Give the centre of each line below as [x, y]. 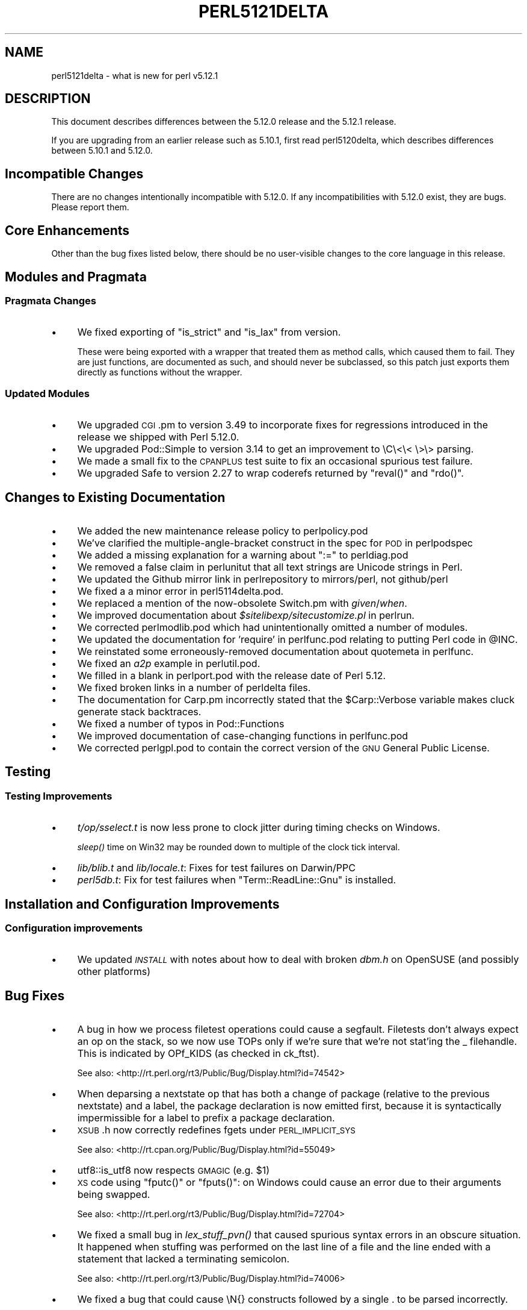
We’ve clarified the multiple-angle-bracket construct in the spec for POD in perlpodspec [275, 543]
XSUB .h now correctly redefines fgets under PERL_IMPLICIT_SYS [216, 1130]
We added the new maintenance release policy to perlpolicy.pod [223, 531]
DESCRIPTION [48, 99]
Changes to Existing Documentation [115, 497]
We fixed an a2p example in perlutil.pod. [169, 663]
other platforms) [114, 972]
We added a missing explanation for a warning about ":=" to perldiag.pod [243, 555]
